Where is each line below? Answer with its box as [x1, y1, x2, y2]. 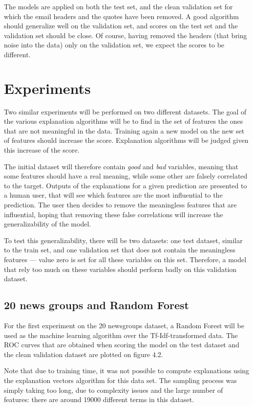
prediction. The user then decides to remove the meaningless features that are [4, 200, 237, 210]
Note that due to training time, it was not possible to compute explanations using [4, 365, 250, 376]
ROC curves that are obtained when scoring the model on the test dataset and [4, 339, 240, 350]
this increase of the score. [4, 145, 80, 155]
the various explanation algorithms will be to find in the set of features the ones [4, 116, 243, 126]
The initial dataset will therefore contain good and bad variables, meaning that [4, 161, 238, 171]
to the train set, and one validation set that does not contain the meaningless [4, 245, 235, 255]
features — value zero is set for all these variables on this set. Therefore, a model [4, 254, 247, 264]
